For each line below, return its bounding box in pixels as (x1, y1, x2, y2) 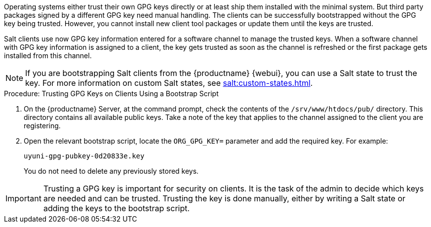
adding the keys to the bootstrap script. (43, 203, 190, 213)
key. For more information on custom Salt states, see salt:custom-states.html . (25, 78, 313, 88)
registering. (24, 121, 61, 130)
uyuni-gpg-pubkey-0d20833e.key (24, 152, 145, 160)
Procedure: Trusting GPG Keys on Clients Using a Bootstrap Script (4, 89, 219, 98)
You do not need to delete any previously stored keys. (24, 167, 199, 175)
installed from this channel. (4, 51, 92, 60)
